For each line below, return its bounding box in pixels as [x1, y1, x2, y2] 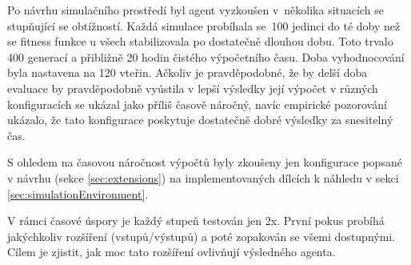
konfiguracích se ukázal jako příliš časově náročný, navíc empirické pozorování [7, 95, 387, 112]
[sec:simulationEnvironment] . [7, 185, 149, 202]
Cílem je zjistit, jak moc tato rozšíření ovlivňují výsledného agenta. [7, 243, 336, 260]
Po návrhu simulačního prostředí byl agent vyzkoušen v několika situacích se [7, 2, 384, 18]
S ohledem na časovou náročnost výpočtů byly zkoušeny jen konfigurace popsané [7, 154, 402, 171]
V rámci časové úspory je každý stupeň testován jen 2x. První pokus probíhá [7, 212, 385, 229]
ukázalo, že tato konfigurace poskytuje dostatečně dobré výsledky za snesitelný [7, 111, 393, 128]
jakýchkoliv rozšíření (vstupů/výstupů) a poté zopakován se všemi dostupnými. [7, 227, 396, 244]
